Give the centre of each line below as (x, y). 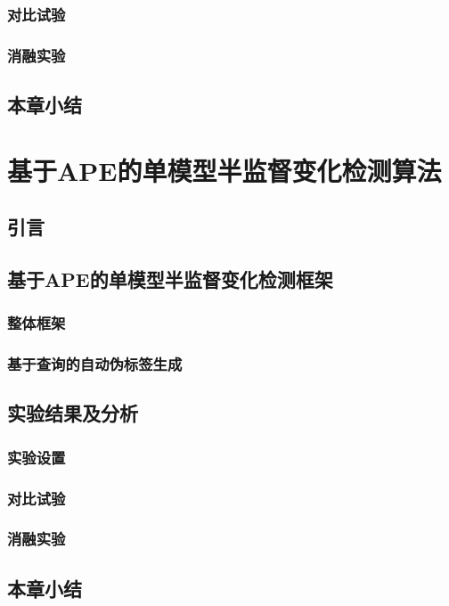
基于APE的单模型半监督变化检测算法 (224, 170)
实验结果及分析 (73, 413)
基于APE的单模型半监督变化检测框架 (170, 279)
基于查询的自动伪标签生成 (95, 364)
